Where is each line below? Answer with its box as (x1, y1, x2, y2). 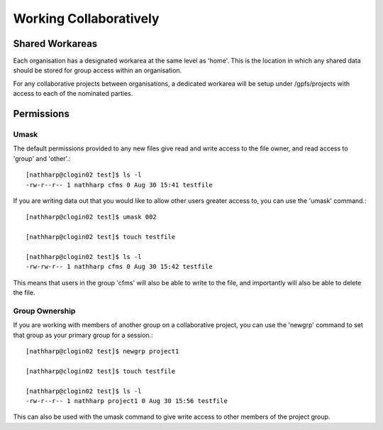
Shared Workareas (13, 38, 98, 50)
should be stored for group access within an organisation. (13, 66, 182, 75)
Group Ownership (13, 306, 76, 316)
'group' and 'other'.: (13, 154, 71, 162)
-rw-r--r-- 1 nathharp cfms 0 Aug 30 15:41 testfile (26, 181, 213, 189)
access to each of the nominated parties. (13, 89, 133, 98)
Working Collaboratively (13, 11, 160, 26)
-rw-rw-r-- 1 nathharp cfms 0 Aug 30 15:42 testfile (26, 263, 213, 271)
